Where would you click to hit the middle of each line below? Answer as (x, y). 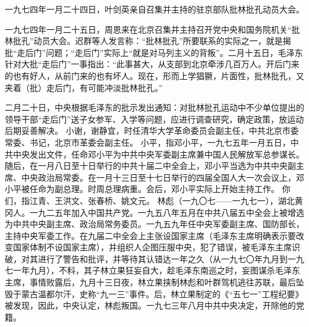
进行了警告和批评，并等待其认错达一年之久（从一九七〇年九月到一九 (171, 258)
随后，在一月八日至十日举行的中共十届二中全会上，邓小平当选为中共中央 (146, 166)
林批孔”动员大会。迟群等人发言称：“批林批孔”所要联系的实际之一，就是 (144, 41)
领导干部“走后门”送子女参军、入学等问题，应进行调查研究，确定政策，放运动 (154, 119)
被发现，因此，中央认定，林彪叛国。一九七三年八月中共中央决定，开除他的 (150, 305)
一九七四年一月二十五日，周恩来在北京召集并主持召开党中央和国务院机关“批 (152, 29)
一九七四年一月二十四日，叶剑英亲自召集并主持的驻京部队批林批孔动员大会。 (154, 9)
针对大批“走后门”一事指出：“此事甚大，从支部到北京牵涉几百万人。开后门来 (152, 64)
